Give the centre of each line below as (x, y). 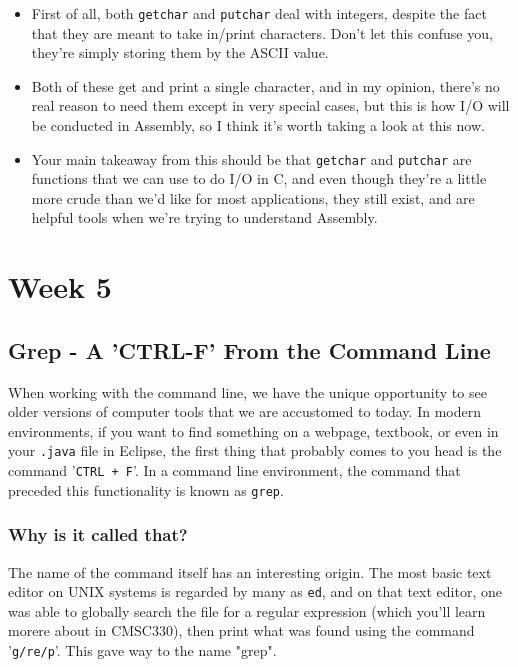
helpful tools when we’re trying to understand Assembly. (204, 217)
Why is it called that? (98, 534)
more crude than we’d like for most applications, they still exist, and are (253, 197)
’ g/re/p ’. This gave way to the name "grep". (142, 650)
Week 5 (60, 286)
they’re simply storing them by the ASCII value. (180, 52)
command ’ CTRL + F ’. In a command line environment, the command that (234, 470)
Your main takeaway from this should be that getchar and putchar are (251, 158)
